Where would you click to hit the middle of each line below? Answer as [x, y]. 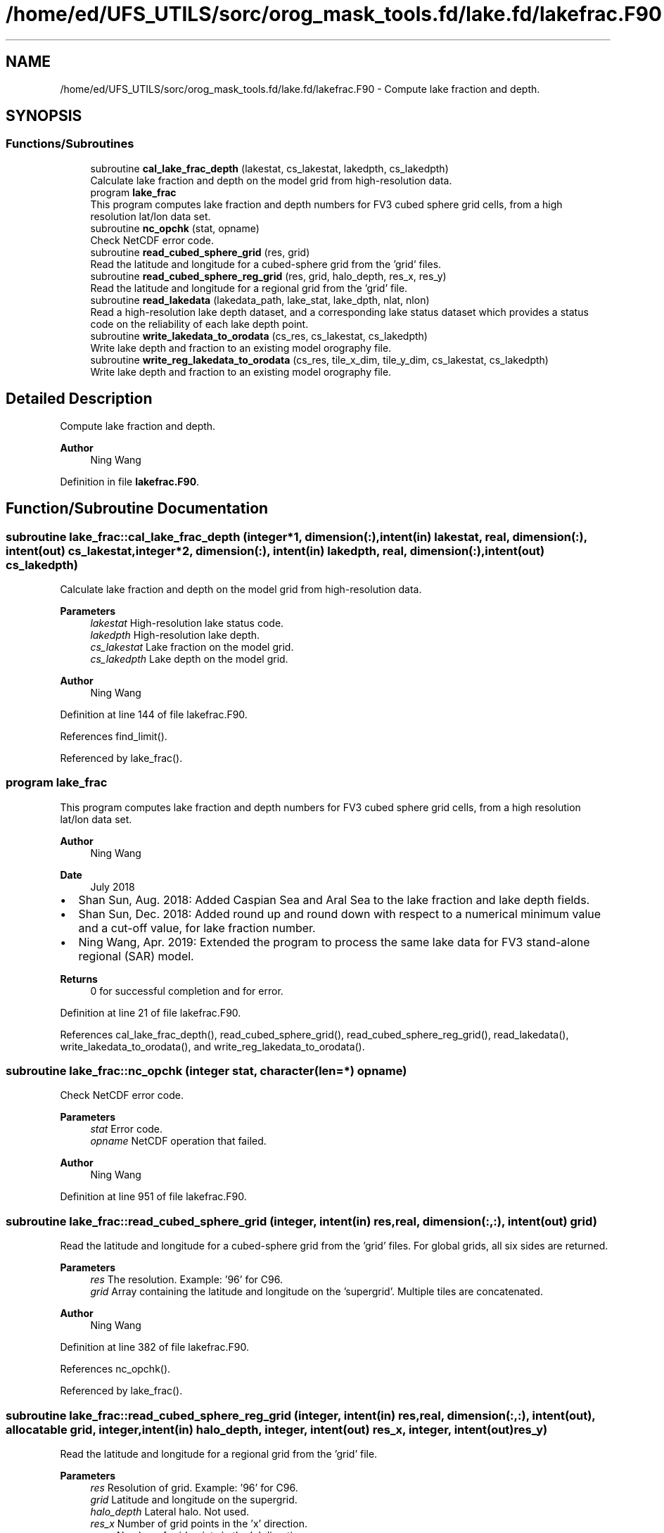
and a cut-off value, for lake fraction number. [197, 928]
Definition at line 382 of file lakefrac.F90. [154, 1347]
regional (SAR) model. [136, 956]
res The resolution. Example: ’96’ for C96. [186, 1280]
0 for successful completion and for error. [187, 991]
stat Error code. [127, 1129]
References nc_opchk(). [115, 1369]
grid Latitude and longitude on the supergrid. [194, 1499]
